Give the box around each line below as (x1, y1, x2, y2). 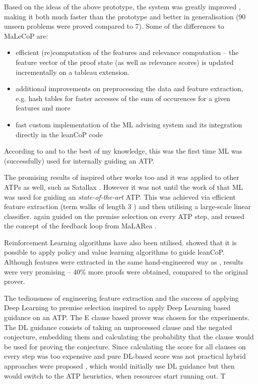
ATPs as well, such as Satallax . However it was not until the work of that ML (4, 181, 243, 192)
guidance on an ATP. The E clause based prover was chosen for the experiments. (4, 312, 250, 323)
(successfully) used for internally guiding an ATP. (4, 155, 155, 165)
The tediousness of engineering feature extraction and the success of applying (4, 292, 239, 303)
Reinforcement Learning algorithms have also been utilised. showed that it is (4, 237, 237, 247)
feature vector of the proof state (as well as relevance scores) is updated (15, 56, 234, 67)
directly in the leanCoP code (15, 129, 103, 139)
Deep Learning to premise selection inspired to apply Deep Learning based (4, 302, 231, 313)
